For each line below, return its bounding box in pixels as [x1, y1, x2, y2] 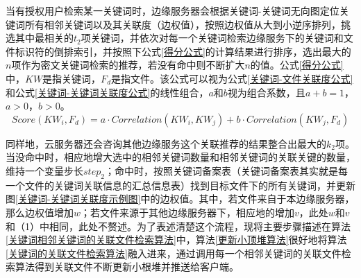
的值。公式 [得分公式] [250, 58, 344, 72]
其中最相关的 [15, 31, 74, 45]
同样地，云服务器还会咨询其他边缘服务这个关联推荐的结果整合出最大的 [6, 136, 326, 150]
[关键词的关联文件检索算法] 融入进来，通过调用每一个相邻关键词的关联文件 [6, 245, 342, 260]
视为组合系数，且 [227, 85, 305, 99]
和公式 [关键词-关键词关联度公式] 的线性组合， [6, 85, 209, 99]
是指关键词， [42, 71, 101, 85]
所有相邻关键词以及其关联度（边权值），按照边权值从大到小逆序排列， [24, 17, 341, 31]
